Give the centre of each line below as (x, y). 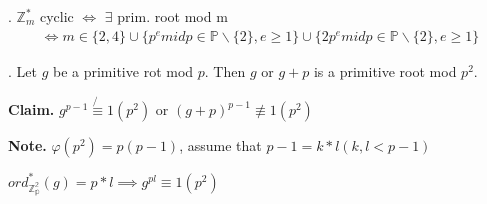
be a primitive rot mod (123, 70)
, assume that (220, 145)
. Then (225, 70)
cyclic (56, 16)
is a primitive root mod (385, 70)
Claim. (31, 109)
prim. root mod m (172, 16)
